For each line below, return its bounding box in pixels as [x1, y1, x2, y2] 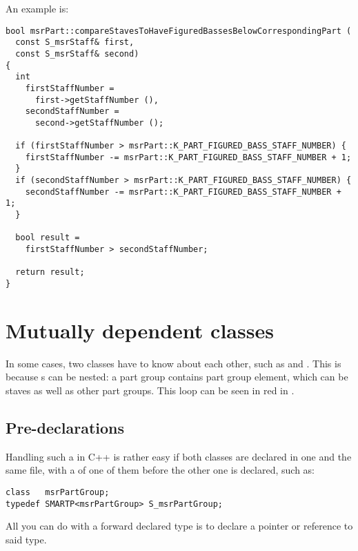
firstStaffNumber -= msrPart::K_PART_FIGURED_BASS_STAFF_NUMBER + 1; [25, 152, 352, 162]
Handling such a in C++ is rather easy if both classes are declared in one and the [6, 449, 352, 463]
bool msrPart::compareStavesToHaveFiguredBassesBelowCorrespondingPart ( [6, 26, 352, 36]
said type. [6, 532, 47, 546]
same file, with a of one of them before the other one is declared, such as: [6, 463, 315, 477]
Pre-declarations [6, 416, 125, 438]
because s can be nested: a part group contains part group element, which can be [6, 369, 348, 384]
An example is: [6, 1, 69, 15]
